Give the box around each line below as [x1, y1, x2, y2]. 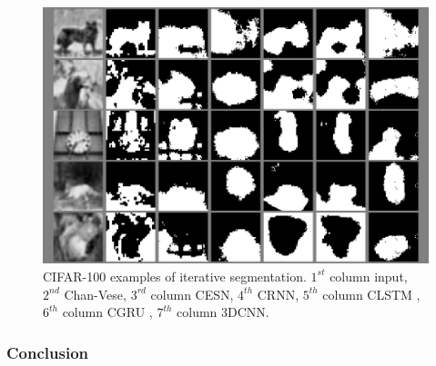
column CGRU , [62, 302, 153, 321]
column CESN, [150, 284, 234, 303]
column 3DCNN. [177, 302, 269, 321]
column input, [330, 266, 408, 285]
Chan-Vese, [64, 284, 127, 303]
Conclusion [6, 341, 88, 363]
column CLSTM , [322, 284, 421, 303]
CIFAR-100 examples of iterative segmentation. [43, 266, 307, 285]
